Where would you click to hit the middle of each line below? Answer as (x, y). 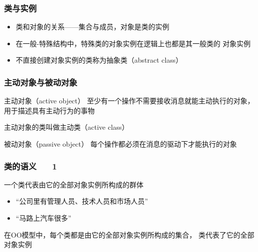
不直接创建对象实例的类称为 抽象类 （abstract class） (99, 60)
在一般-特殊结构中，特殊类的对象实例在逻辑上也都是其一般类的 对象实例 (133, 43)
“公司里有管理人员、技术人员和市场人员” (82, 201)
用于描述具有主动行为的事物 (49, 110)
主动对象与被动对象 (41, 82)
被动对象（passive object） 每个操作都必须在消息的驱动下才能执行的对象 (121, 144)
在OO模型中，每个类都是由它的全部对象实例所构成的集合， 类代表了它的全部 (129, 234)
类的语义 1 (31, 166)
